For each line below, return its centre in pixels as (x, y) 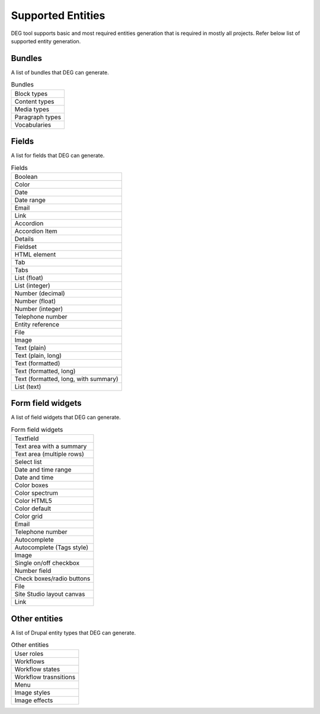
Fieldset (26, 246)
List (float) (29, 277)
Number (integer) (39, 309)
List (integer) (32, 286)
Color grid (28, 517)
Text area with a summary (51, 446)
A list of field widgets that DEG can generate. (66, 417)
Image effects (34, 700)
